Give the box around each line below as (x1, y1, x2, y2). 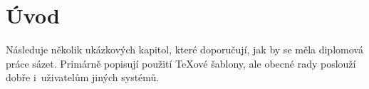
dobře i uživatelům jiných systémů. (6, 70, 160, 85)
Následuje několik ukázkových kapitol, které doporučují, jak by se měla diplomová (6, 42, 363, 57)
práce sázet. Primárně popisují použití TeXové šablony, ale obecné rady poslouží (6, 56, 356, 70)
